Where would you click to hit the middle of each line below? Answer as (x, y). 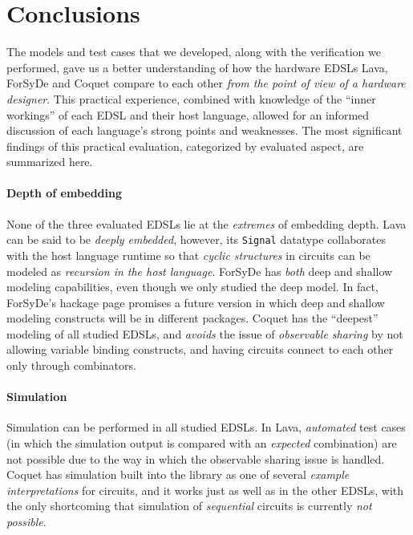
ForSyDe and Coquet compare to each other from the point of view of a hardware (206, 83)
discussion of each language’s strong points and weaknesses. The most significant (204, 130)
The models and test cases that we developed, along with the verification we (194, 52)
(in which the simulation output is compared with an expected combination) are (202, 443)
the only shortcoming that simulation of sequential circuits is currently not (189, 506)
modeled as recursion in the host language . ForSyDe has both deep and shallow (200, 271)
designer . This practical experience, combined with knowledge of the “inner (191, 98)
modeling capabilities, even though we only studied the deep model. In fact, (192, 287)
